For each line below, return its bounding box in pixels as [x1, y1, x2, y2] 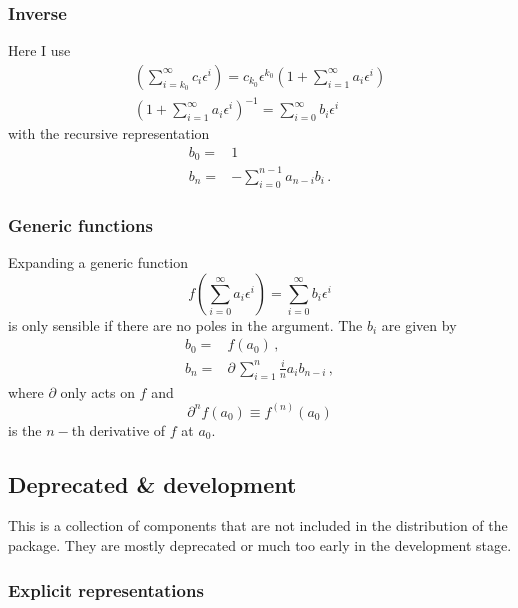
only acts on [60, 381, 135, 402]
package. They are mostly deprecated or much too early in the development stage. [8, 534, 512, 555]
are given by [381, 314, 457, 335]
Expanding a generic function [8, 252, 188, 272]
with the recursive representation [8, 123, 210, 144]
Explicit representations [8, 577, 204, 602]
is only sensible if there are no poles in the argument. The [8, 314, 363, 335]
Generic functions [8, 212, 153, 237]
